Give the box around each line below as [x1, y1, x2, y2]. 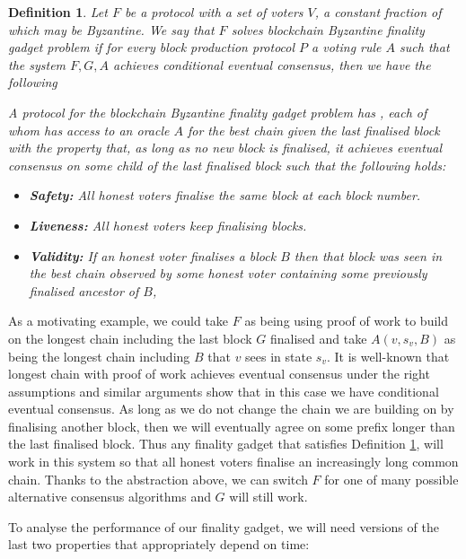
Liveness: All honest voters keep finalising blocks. [29, 215, 307, 234]
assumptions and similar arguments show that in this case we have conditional [8, 381, 439, 400]
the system [8, 55, 66, 74]
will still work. [229, 487, 308, 506]
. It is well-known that [326, 346, 450, 365]
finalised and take [269, 328, 367, 347]
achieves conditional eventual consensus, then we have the [113, 55, 431, 74]
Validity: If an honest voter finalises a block [29, 246, 277, 265]
